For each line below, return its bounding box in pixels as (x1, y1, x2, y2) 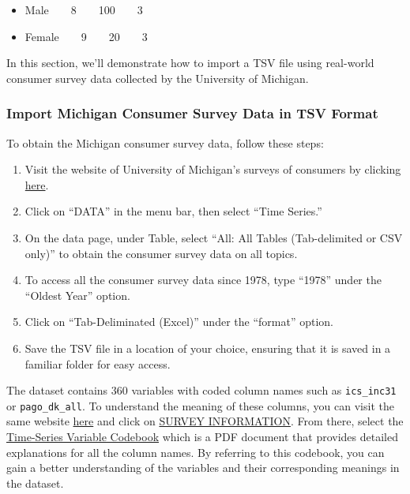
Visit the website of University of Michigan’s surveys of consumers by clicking (24, 161, 401, 178)
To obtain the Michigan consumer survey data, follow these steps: (6, 134, 324, 151)
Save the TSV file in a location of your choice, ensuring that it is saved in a (24, 339, 391, 356)
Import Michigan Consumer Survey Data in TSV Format (6, 103, 378, 123)
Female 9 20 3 (24, 28, 148, 44)
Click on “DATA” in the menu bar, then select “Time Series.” (24, 203, 322, 219)
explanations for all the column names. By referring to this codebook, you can (6, 443, 385, 460)
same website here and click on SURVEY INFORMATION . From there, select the (6, 413, 404, 429)
